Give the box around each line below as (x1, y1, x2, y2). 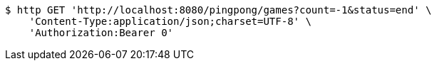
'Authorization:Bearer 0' (29, 27, 174, 38)
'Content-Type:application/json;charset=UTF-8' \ (29, 16, 312, 27)
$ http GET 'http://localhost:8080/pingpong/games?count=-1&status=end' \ (5, 4, 432, 16)
